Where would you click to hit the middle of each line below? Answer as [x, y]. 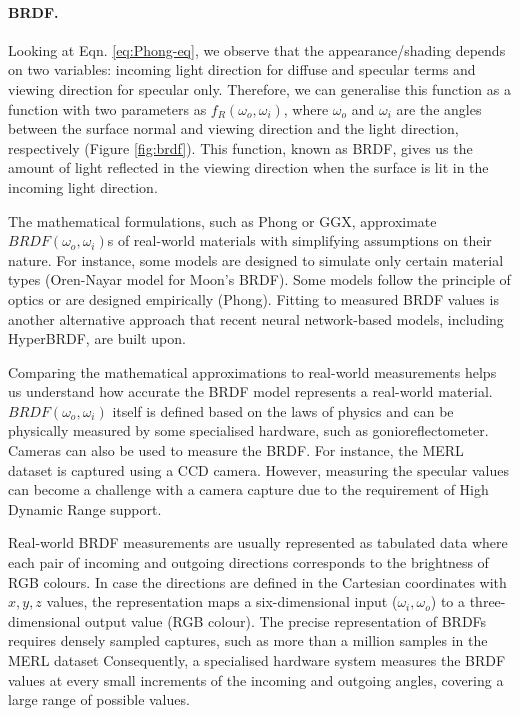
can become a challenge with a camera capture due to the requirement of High [248, 489]
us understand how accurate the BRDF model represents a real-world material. [250, 391]
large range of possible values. [99, 699]
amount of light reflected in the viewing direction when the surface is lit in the [248, 167]
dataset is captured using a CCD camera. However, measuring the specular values [258, 469]
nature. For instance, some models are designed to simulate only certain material [256, 259]
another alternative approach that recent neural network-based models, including [256, 318]
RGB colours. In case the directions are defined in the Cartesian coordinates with [257, 581]
